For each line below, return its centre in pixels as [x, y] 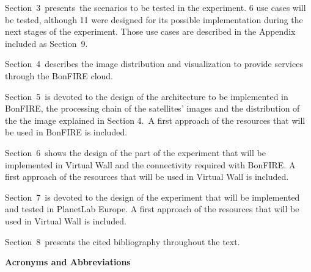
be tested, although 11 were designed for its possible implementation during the [154, 19]
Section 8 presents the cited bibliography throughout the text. [123, 241]
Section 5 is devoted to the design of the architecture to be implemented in [147, 96]
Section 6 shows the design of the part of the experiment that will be [135, 152]
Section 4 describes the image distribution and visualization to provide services [154, 64]
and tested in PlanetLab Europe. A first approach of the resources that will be [152, 209]
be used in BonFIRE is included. [66, 132]
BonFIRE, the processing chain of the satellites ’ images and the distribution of [152, 108]
